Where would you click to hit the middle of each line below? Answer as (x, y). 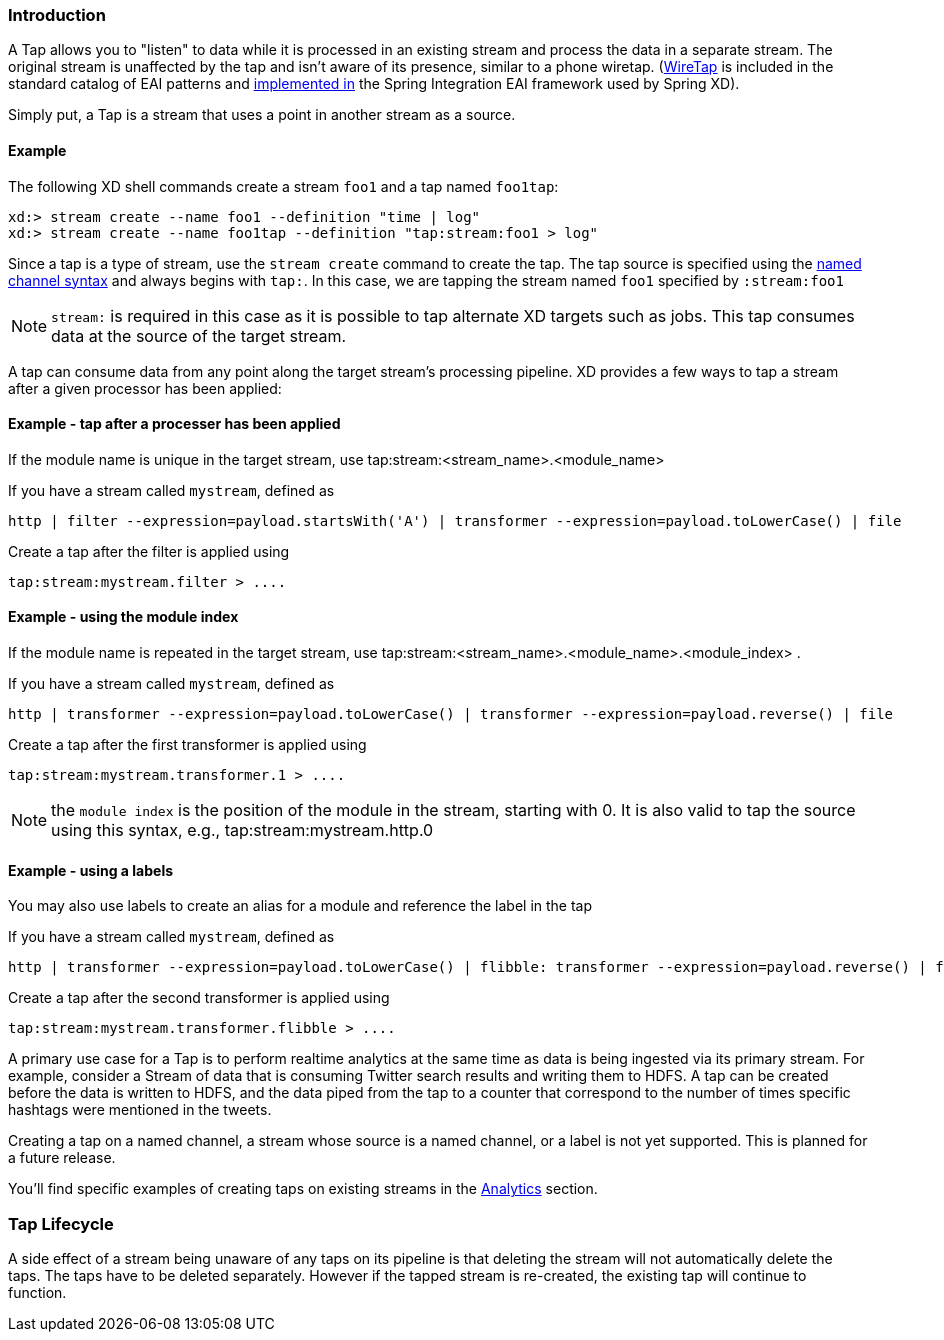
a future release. (62, 1158)
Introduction (57, 15)
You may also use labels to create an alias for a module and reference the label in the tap (300, 906)
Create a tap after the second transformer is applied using (199, 998)
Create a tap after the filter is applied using (149, 551)
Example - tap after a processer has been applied (174, 424)
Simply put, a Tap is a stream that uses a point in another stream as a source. (262, 115)
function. (37, 1292)
